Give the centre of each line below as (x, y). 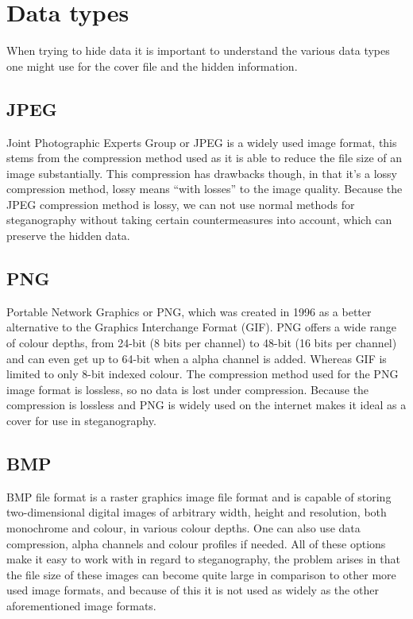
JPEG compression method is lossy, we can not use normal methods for (181, 204)
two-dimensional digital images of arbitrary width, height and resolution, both (197, 512)
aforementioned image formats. (81, 605)
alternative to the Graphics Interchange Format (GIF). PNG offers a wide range (201, 327)
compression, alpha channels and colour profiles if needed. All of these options (196, 543)
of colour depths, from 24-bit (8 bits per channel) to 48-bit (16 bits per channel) (202, 343)
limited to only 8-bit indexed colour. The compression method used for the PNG (203, 374)
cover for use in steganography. (81, 421)
